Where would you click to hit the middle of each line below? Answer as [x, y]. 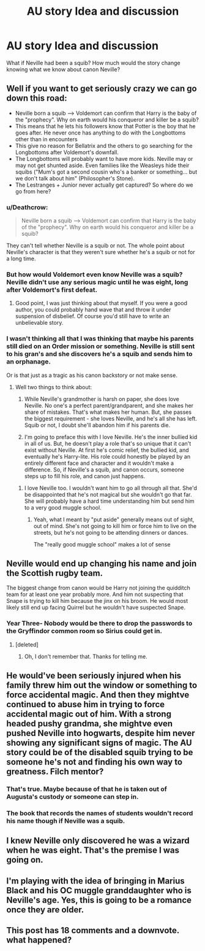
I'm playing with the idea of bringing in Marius [95, 881]
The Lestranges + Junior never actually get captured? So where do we [104, 185]
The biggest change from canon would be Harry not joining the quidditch [99, 588]
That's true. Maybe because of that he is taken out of [87, 789]
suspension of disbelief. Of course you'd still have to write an [92, 316]
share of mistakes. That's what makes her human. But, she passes [108, 412]
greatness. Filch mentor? [55, 772]
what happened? [39, 940]
